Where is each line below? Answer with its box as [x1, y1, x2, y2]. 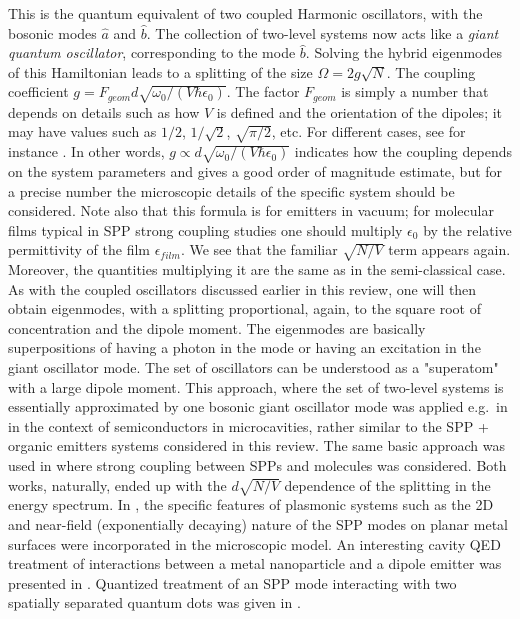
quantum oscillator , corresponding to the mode [8, 42, 296, 63]
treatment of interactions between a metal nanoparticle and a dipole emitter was [8, 553, 502, 574]
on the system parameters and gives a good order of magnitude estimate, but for [8, 160, 503, 181]
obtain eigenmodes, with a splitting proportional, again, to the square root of [8, 298, 481, 319]
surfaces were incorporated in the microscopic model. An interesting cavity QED [8, 533, 501, 554]
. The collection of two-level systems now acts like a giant [146, 22, 499, 43]
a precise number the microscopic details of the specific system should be [8, 180, 455, 201]
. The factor [226, 81, 300, 102]
